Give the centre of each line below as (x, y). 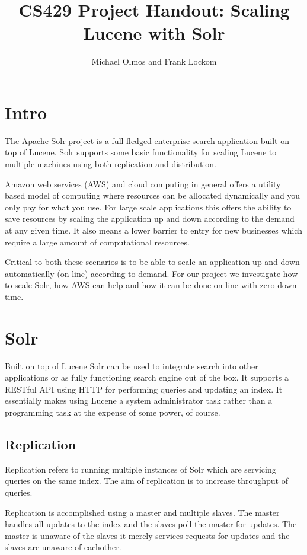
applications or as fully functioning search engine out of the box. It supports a (147, 377)
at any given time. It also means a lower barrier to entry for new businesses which (153, 230)
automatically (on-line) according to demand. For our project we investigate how (151, 273)
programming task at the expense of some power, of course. (113, 412)
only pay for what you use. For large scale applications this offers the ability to (148, 207)
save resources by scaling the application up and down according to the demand (150, 219)
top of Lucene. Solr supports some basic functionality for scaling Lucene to (141, 152)
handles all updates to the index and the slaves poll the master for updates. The (151, 524)
